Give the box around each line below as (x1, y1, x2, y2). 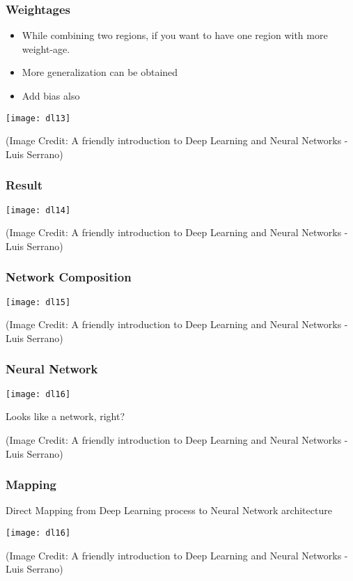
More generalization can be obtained (22, 65, 178, 79)
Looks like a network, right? (6, 409, 125, 424)
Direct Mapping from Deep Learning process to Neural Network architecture (6, 503, 332, 518)
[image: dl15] (6, 297, 71, 307)
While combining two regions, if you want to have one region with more (22, 28, 328, 42)
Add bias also (22, 88, 80, 102)
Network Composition (6, 268, 132, 286)
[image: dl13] (6, 113, 71, 123)
